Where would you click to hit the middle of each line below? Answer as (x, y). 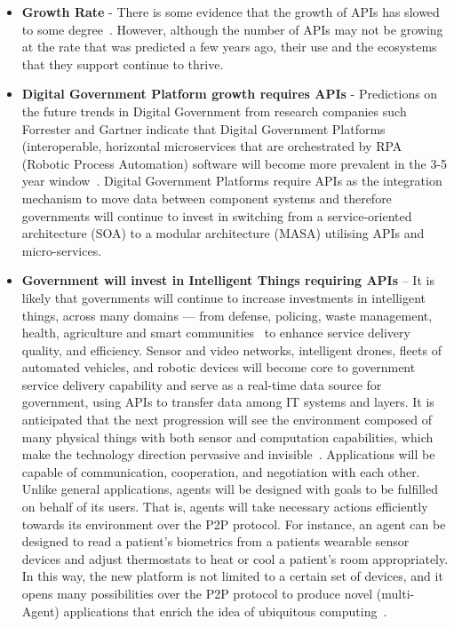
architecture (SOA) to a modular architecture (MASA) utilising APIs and (223, 233)
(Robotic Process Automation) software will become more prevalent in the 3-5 (235, 163)
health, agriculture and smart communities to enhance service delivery (216, 333)
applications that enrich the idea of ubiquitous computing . (225, 611)
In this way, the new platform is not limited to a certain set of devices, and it (232, 576)
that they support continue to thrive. (123, 63)
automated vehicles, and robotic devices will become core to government (219, 367)
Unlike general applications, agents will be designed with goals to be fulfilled (230, 489)
